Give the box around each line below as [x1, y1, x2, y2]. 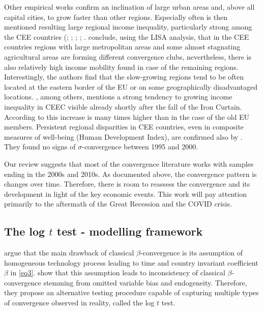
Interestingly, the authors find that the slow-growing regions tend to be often [4, 71, 244, 82]
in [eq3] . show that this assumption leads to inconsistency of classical [10, 267, 225, 278]
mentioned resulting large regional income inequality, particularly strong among [4, 21, 252, 32]
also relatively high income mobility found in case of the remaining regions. [4, 61, 239, 72]
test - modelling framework [56, 223, 203, 239]
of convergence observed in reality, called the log [4, 297, 155, 308]
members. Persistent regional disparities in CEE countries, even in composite [4, 121, 244, 132]
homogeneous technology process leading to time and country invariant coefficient [4, 257, 258, 268]
